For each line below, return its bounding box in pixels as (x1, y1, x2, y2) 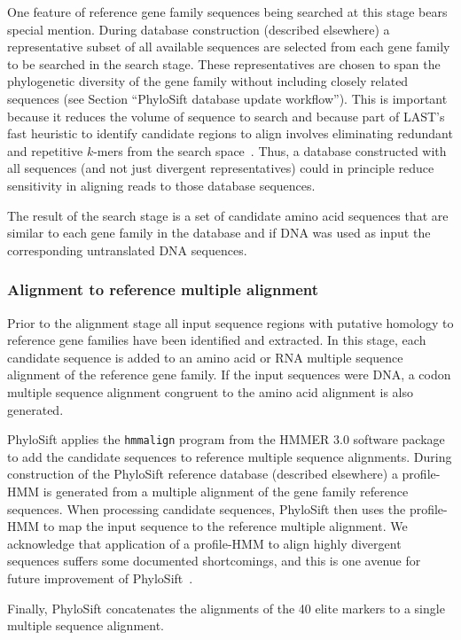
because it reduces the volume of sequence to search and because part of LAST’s (7, 106, 445, 125)
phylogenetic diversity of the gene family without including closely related (7, 72, 409, 90)
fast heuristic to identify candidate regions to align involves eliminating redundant (7, 124, 453, 143)
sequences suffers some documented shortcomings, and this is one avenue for (7, 551, 421, 570)
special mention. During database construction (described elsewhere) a (7, 20, 390, 38)
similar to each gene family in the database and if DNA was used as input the (7, 223, 431, 242)
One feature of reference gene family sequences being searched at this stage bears (7, 3, 448, 20)
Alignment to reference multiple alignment (7, 278, 319, 300)
